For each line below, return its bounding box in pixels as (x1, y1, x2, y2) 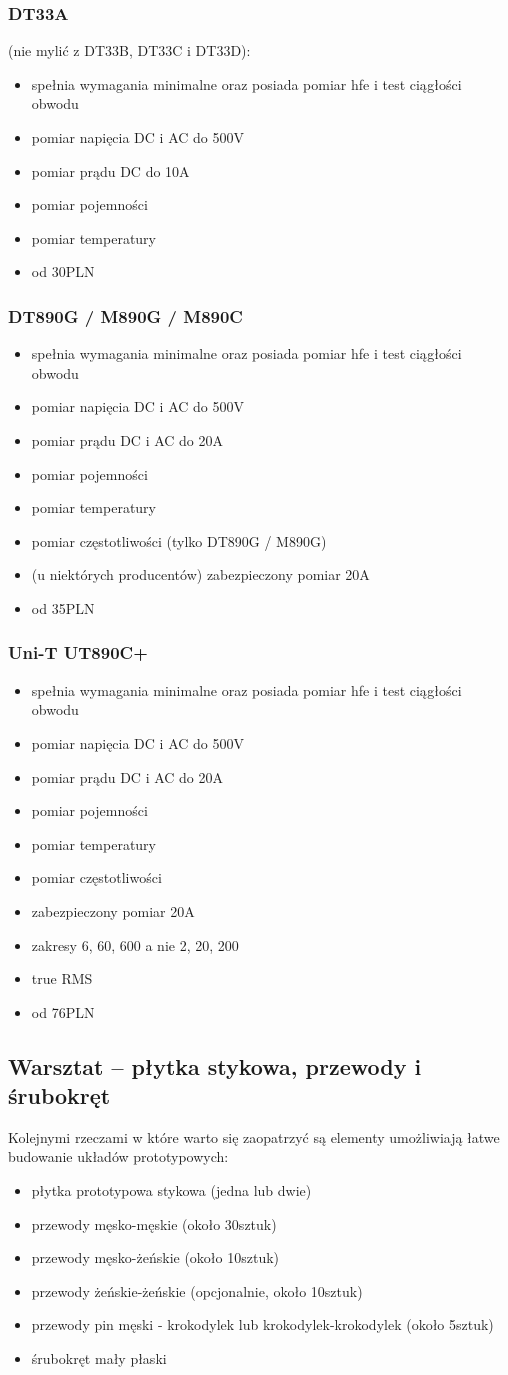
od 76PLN (31, 1001, 95, 1022)
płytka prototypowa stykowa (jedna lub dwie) (31, 1180, 312, 1201)
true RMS (31, 968, 93, 989)
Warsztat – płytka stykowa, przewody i (8, 1050, 422, 1081)
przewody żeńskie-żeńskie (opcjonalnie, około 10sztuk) (31, 1280, 363, 1301)
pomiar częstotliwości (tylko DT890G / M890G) (31, 530, 327, 551)
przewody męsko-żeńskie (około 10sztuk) (31, 1247, 280, 1268)
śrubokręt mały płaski (31, 1348, 167, 1369)
